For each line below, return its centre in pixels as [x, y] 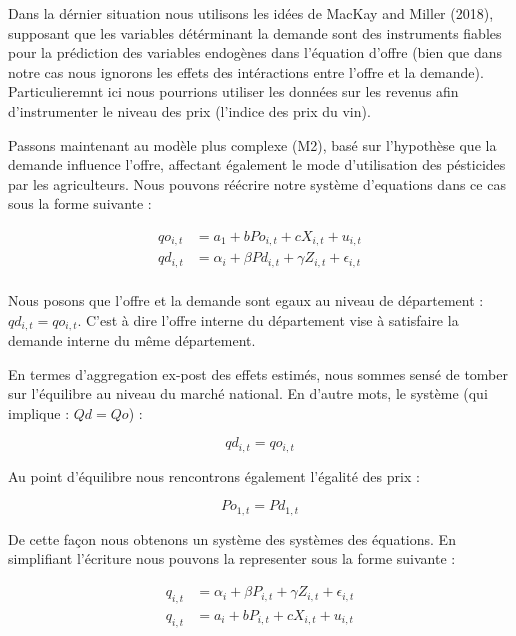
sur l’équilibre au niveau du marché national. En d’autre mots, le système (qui [248, 393]
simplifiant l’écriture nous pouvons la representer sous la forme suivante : [232, 558]
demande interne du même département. [132, 339]
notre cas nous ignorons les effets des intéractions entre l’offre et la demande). [246, 71]
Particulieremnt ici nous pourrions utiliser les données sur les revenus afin [233, 91]
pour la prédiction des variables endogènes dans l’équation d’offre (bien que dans [255, 52]
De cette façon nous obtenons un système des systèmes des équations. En [232, 538]
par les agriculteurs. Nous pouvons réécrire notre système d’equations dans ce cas [257, 183]
